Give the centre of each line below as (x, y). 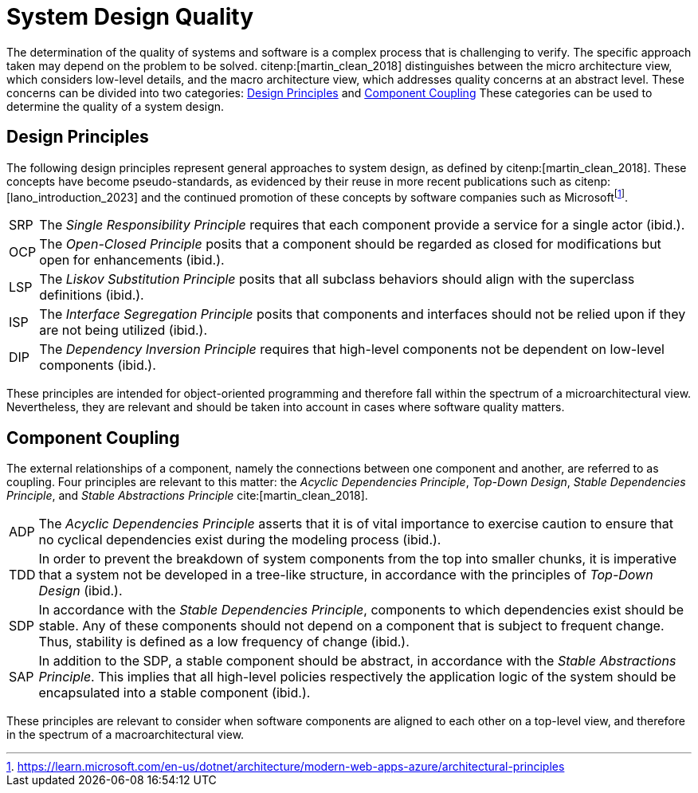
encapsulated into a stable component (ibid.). (174, 693)
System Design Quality (130, 17)
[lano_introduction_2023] (73, 197)
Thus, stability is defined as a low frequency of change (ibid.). (224, 642)
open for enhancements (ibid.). (132, 260)
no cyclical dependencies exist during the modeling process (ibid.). (240, 540)
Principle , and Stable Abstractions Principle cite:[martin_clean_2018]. (187, 496)
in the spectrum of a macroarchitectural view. (125, 735)
